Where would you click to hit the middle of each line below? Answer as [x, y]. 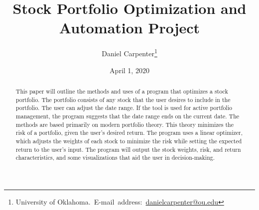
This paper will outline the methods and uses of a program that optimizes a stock [122, 91]
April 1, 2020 [129, 70]
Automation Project [129, 28]
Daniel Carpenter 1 [129, 52]
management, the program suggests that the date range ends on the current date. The [128, 116]
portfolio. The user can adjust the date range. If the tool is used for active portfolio [124, 108]
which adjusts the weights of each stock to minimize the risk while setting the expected [129, 141]
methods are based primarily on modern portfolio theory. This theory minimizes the [125, 124]
